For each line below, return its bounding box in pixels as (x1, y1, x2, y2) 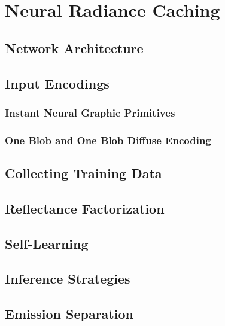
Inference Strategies (5, 269, 130, 288)
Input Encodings (5, 74, 110, 92)
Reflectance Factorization (5, 199, 165, 217)
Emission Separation (5, 304, 133, 323)
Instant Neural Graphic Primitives (5, 105, 175, 120)
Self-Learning (5, 234, 89, 252)
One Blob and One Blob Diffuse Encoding (5, 132, 211, 147)
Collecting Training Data (5, 164, 162, 182)
